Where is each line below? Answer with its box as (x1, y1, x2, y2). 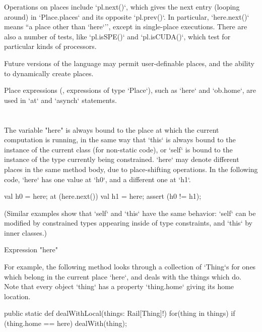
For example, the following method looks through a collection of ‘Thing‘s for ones (4, 261, 256, 272)
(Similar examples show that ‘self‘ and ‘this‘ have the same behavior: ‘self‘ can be (4, 207, 256, 218)
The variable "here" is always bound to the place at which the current (4, 124, 219, 135)
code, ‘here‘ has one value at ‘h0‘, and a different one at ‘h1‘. (4, 174, 191, 184)
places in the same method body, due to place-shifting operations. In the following (4, 163, 258, 174)
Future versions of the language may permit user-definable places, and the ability (4, 58, 254, 68)
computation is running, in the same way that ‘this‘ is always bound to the (4, 134, 236, 145)
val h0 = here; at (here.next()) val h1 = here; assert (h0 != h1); (4, 191, 202, 201)
